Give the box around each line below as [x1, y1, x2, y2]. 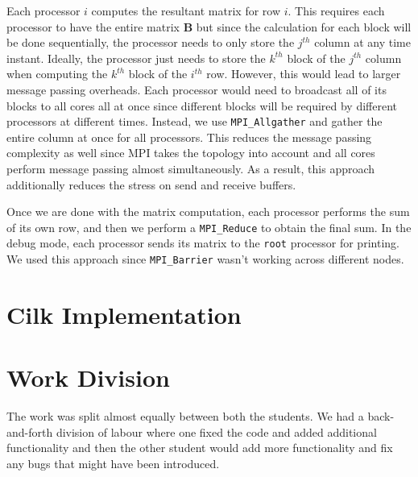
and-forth [6, 423, 53, 440]
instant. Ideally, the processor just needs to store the [6, 49, 266, 66]
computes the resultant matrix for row [91, 2, 281, 19]
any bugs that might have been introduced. [6, 455, 220, 472]
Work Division [6, 361, 170, 394]
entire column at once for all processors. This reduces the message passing [6, 128, 372, 145]
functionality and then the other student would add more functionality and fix [6, 439, 393, 456]
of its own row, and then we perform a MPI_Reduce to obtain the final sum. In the [6, 218, 412, 235]
